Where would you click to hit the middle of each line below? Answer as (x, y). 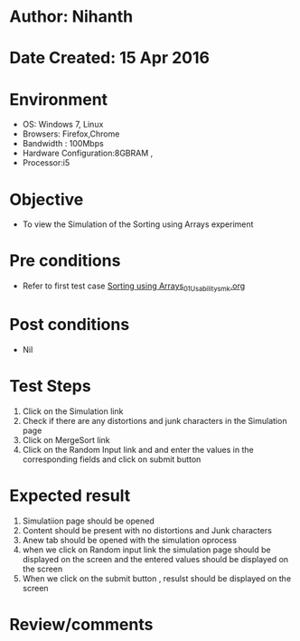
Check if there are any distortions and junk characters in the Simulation (155, 420)
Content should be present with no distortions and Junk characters (147, 530)
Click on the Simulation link (73, 411)
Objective (47, 199)
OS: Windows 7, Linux (63, 125)
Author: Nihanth (71, 17)
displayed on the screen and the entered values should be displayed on (155, 559)
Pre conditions (65, 261)
